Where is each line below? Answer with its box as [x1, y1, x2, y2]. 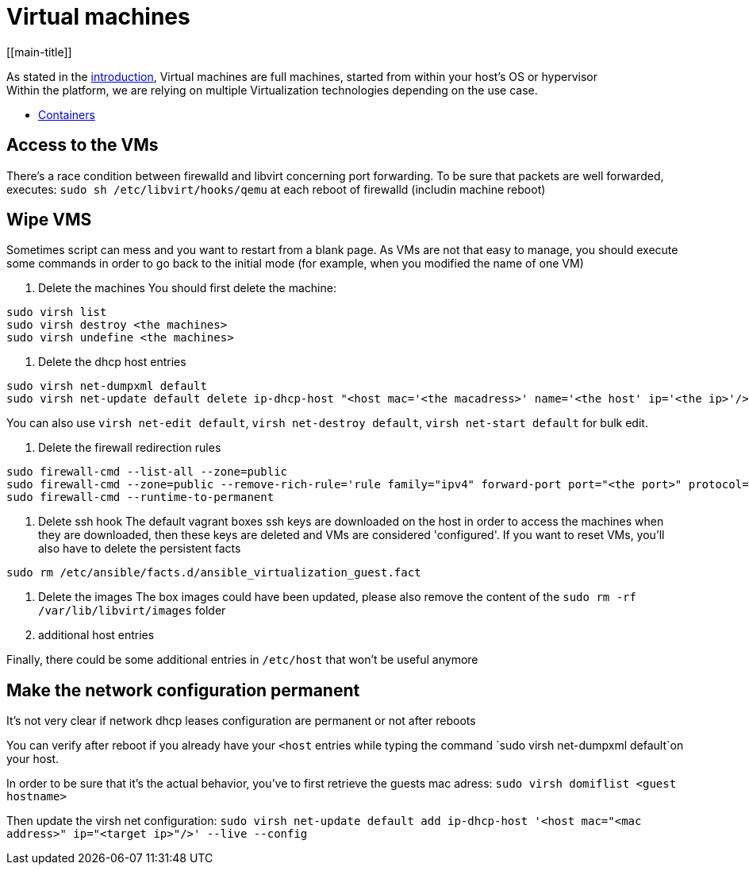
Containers [38, 107, 95, 121]
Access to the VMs [6, 135, 159, 156]
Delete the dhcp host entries [38, 355, 186, 369]
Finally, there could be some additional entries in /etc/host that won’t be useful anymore [6, 653, 478, 667]
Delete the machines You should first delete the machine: [38, 281, 336, 295]
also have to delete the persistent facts [38, 541, 241, 556]
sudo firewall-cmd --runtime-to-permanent [6, 491, 275, 504]
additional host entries [38, 628, 155, 642]
